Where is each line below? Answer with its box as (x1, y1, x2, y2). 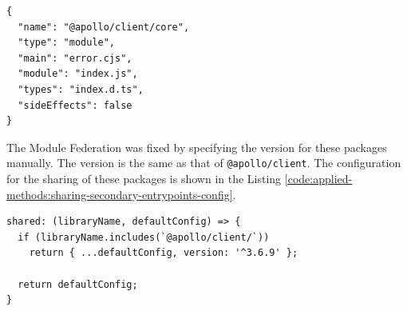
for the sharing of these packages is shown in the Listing (6, 170, 282, 186)
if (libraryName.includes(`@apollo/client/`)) (18, 231, 270, 243)
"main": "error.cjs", (18, 52, 132, 64)
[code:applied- (284, 170, 353, 186)
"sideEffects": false (18, 99, 132, 111)
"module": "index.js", (18, 68, 138, 80)
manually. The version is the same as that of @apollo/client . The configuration (6, 154, 401, 171)
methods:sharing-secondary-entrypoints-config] (6, 185, 233, 202)
